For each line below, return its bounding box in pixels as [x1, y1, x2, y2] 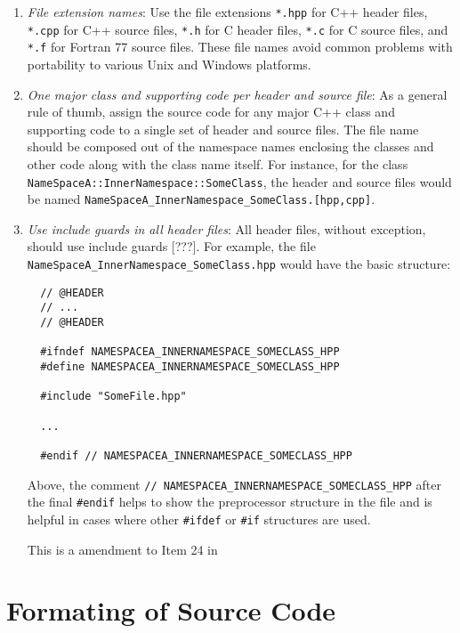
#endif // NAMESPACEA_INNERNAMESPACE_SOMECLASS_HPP [40, 449, 352, 462]
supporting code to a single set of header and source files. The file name [27, 119, 419, 138]
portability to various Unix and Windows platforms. [27, 54, 311, 73]
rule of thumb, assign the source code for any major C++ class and [27, 102, 395, 121]
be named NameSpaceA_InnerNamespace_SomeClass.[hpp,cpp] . [27, 190, 375, 208]
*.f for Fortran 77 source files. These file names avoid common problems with [27, 37, 453, 56]
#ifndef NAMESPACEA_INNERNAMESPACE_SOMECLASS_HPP [40, 345, 340, 359]
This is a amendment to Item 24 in [27, 540, 218, 558]
